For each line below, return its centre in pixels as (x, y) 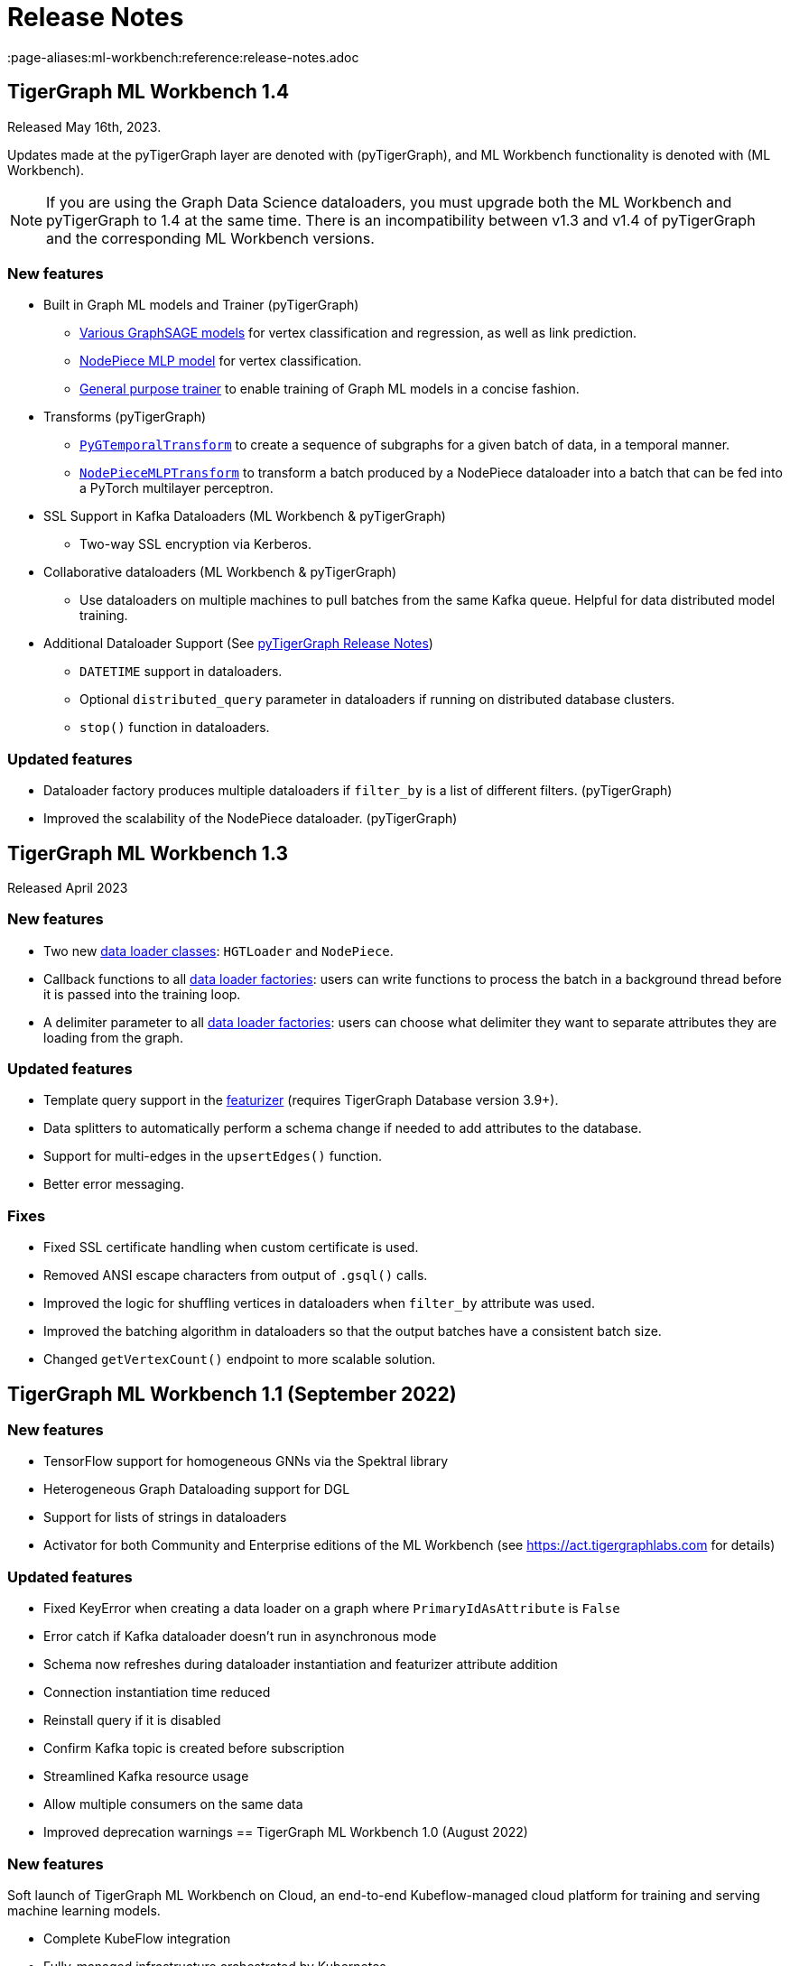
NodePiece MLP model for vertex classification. (221, 361)
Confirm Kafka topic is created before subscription (194, 1748)
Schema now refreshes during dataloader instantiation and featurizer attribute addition (301, 1665)
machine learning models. (84, 1910)
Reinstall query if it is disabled (132, 1720)
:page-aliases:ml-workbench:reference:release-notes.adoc (183, 57)
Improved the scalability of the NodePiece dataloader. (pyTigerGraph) (251, 819)
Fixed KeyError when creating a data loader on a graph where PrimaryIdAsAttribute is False (332, 1609)
